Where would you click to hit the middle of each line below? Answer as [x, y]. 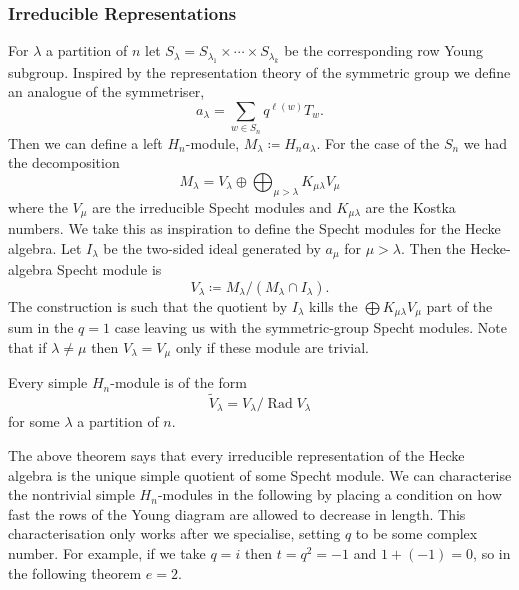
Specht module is [109, 269]
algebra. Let [45, 247]
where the [38, 206]
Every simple [48, 382]
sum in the [41, 327]
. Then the [433, 247]
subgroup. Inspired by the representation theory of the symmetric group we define [259, 71]
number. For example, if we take [107, 552]
